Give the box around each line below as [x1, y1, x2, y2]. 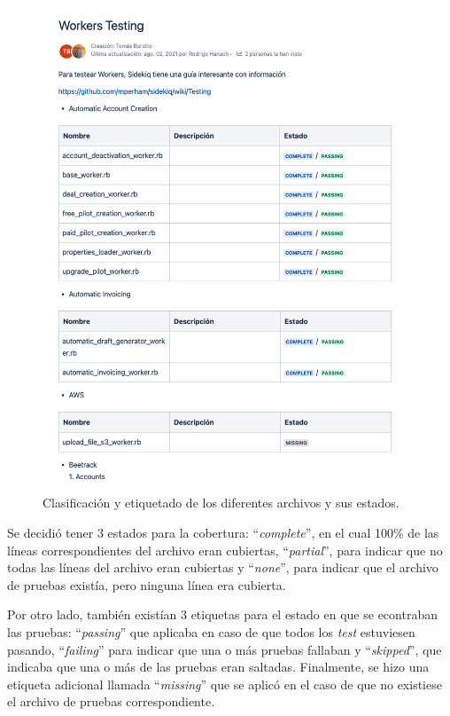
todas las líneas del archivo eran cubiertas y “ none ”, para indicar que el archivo [7, 558, 438, 577]
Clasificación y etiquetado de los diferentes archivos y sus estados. [43, 493, 400, 512]
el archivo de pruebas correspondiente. [7, 692, 215, 711]
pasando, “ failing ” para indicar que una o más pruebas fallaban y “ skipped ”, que [7, 640, 442, 658]
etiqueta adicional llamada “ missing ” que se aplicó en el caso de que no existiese [7, 674, 442, 693]
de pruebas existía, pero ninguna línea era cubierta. [7, 575, 286, 594]
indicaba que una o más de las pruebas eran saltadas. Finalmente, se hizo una [7, 657, 430, 676]
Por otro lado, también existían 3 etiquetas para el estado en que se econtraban [7, 605, 438, 624]
